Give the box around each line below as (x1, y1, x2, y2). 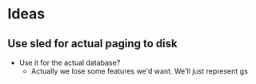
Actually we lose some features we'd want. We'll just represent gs (30, 66, 249, 76)
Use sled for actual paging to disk (7, 37, 178, 50)
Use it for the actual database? (18, 58, 121, 67)
